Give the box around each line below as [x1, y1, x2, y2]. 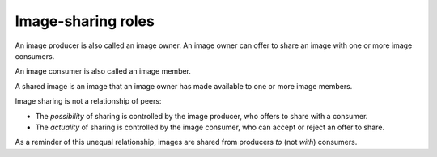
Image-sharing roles [15, 12, 155, 30]
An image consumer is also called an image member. [15, 66, 192, 76]
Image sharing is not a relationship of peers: [15, 96, 162, 106]
